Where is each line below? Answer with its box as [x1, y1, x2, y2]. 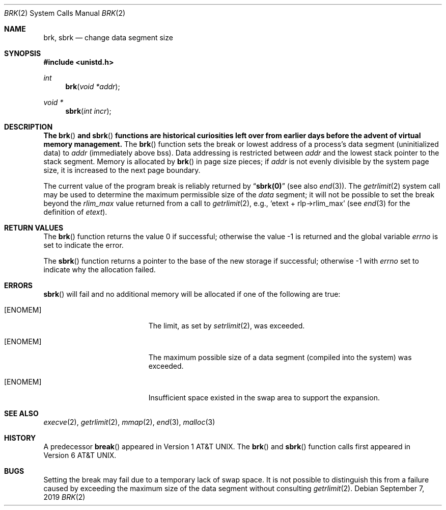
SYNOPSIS [4, 49, 41, 58]
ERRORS [4, 281, 33, 290]
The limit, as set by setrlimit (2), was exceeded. [148, 321, 305, 330]
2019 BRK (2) [43, 493, 86, 501]
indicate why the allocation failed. [43, 265, 156, 274]
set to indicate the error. [43, 241, 124, 249]
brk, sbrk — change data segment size [43, 33, 173, 42]
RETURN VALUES [4, 223, 64, 232]
